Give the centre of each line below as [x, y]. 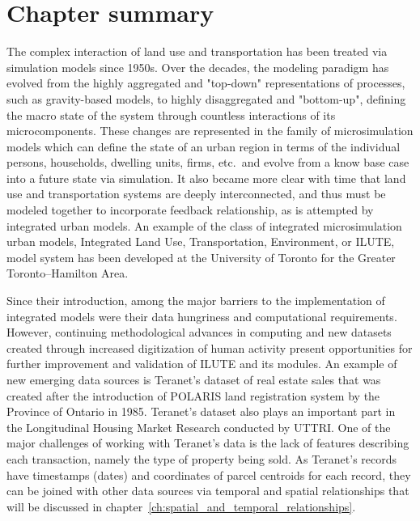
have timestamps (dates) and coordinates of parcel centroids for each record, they [209, 474]
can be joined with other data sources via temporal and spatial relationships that [208, 491]
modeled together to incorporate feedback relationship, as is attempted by [190, 210]
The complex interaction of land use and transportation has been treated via [197, 51]
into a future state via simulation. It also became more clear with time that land [206, 178]
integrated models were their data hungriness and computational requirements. [202, 316]
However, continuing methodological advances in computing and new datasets [199, 332]
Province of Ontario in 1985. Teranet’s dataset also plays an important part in [201, 411]
